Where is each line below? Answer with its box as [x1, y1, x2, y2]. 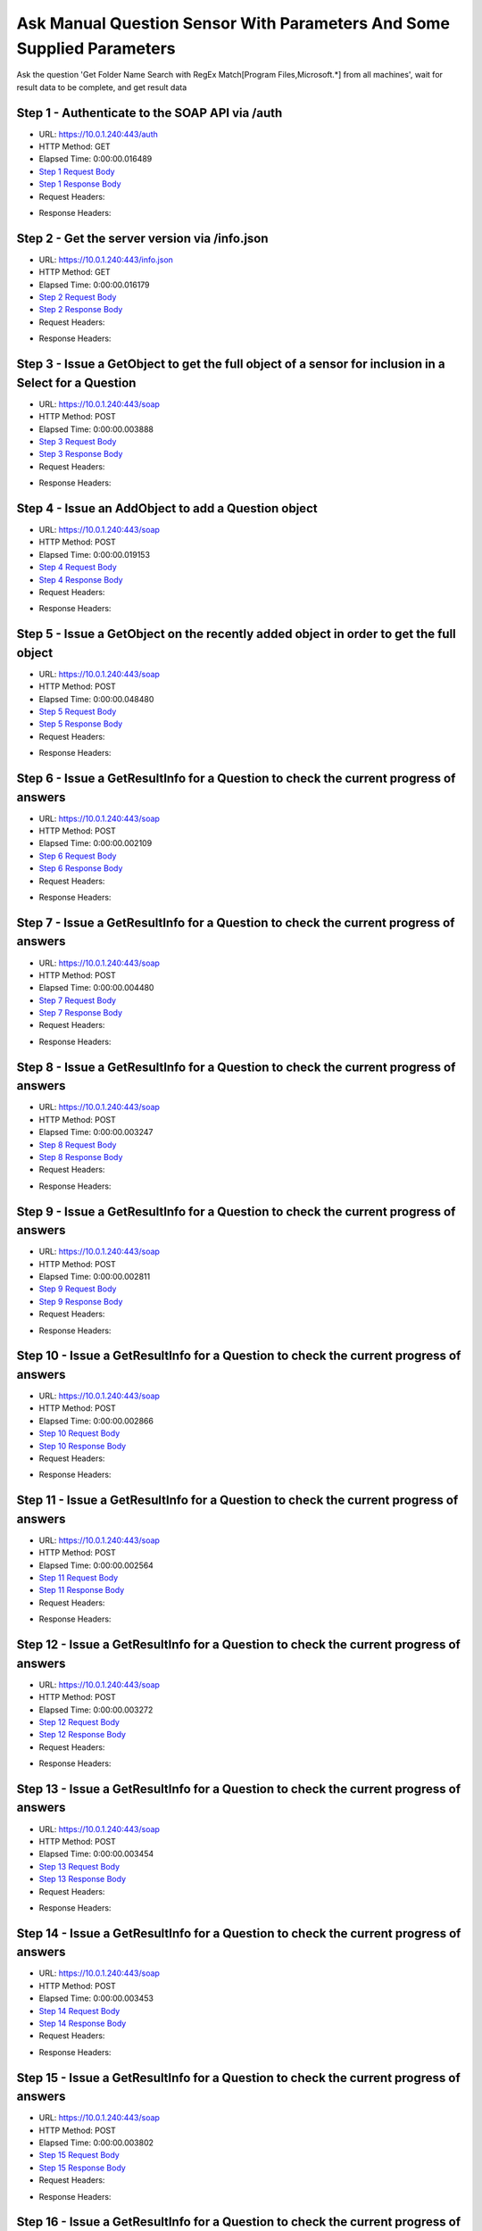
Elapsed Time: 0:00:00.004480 [38, 983, 154, 993]
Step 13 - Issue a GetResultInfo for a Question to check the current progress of [16, 1781, 461, 1796]
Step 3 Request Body [38, 435, 117, 446]
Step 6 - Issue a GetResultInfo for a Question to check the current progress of [16, 770, 456, 785]
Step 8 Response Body [38, 1151, 123, 1162]
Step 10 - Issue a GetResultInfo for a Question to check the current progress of [16, 1348, 461, 1364]
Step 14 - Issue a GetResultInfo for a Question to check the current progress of [16, 1926, 461, 1941]
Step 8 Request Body [38, 1139, 117, 1150]
